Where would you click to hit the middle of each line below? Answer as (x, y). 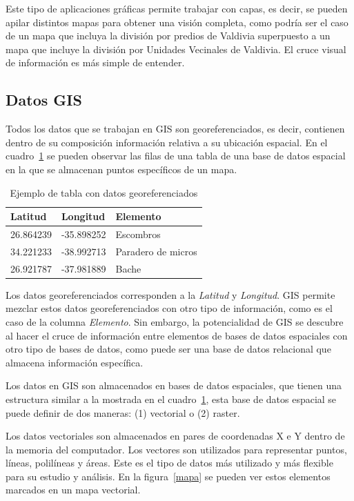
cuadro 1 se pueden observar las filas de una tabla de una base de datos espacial (176, 156)
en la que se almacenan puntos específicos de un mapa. (121, 169)
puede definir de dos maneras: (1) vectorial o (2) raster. (123, 412)
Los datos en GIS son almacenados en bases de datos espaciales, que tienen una (174, 385)
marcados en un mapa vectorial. (73, 490)
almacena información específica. (75, 362)
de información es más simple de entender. (95, 62)
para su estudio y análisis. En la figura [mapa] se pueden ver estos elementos (168, 476)
